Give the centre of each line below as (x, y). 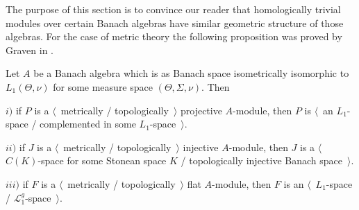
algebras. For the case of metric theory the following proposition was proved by (174, 36)
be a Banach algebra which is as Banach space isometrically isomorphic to (191, 73)
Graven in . (30, 50)
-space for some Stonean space (102, 160)
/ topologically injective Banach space (261, 160)
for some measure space (103, 86)
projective (201, 110)
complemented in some (88, 124)
